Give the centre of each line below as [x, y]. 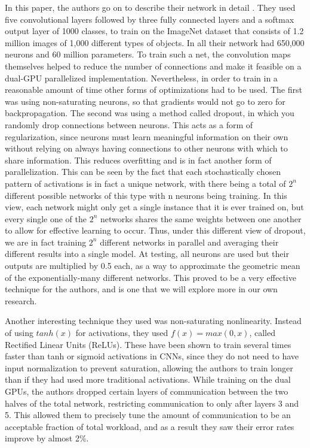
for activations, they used [122, 333]
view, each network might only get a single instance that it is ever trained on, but [154, 207]
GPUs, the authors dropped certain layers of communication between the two [147, 391]
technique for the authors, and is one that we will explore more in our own [141, 289]
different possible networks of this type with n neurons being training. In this [146, 195]
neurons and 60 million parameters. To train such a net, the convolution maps [148, 54]
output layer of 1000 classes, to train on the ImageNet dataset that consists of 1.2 [154, 31]
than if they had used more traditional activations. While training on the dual [148, 379]
